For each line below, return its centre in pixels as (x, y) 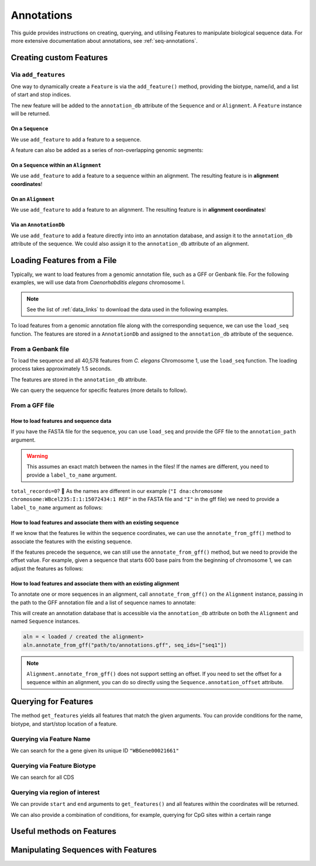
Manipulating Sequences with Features (84, 850)
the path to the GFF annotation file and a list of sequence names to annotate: (103, 602)
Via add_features (38, 74)
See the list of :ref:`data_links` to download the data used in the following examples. (127, 309)
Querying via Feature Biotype (53, 765)
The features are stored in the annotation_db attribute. (79, 379)
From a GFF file (33, 405)
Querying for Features (52, 702)
